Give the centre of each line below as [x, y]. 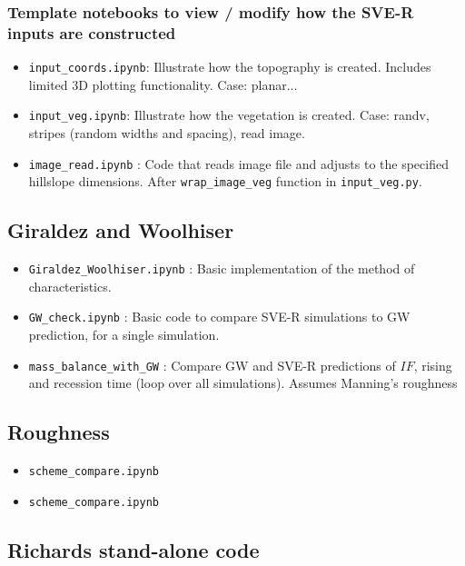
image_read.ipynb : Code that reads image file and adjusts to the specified [238, 163]
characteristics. [70, 286]
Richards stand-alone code [134, 549]
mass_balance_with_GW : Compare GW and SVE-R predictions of [212, 365]
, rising [433, 365]
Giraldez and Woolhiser [121, 230]
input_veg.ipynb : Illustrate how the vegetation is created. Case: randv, [229, 115]
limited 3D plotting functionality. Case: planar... [163, 84]
